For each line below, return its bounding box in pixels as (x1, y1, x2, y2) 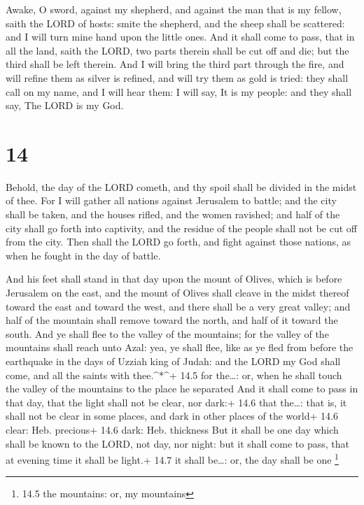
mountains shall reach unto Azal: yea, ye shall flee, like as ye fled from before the (6, 340, 353, 355)
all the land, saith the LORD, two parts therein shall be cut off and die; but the (6, 43, 349, 57)
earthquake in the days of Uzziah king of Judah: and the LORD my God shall (6, 354, 341, 368)
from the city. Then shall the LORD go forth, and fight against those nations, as (6, 234, 351, 249)
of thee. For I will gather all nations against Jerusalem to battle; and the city (6, 193, 337, 208)
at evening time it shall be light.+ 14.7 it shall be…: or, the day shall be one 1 (6, 450, 339, 467)
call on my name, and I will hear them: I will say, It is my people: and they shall (6, 84, 352, 99)
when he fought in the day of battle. (6, 248, 161, 262)
